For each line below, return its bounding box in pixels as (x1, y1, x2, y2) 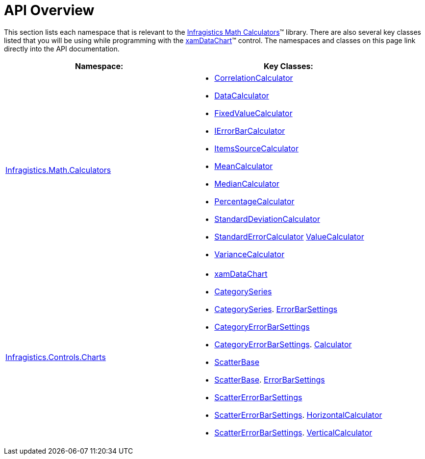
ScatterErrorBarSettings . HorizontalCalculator (214, 410, 382, 420)
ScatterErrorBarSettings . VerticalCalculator (214, 427, 373, 437)
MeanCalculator (214, 161, 273, 171)
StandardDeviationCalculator (214, 214, 320, 224)
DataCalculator (214, 90, 269, 100)
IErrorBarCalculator (214, 125, 285, 136)
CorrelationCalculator (214, 72, 293, 83)
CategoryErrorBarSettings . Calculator (214, 339, 352, 349)
